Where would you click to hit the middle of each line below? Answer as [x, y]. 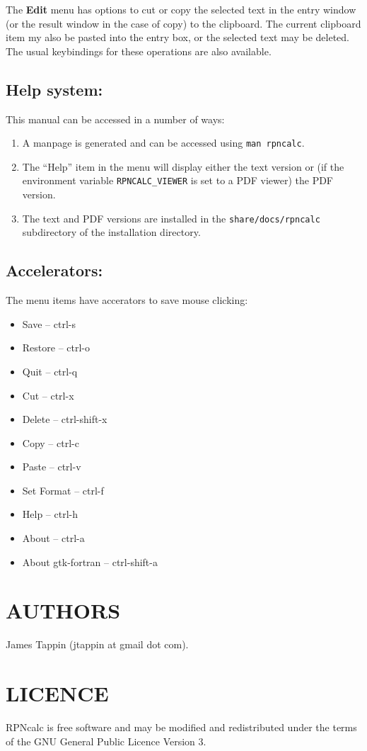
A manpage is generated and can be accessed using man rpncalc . [163, 143]
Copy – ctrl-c [51, 442]
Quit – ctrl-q [50, 371]
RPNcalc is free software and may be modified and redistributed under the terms [181, 727]
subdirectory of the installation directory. [111, 232]
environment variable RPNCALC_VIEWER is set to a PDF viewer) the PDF [178, 180]
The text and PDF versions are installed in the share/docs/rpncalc [171, 218]
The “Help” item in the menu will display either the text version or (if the [183, 166]
